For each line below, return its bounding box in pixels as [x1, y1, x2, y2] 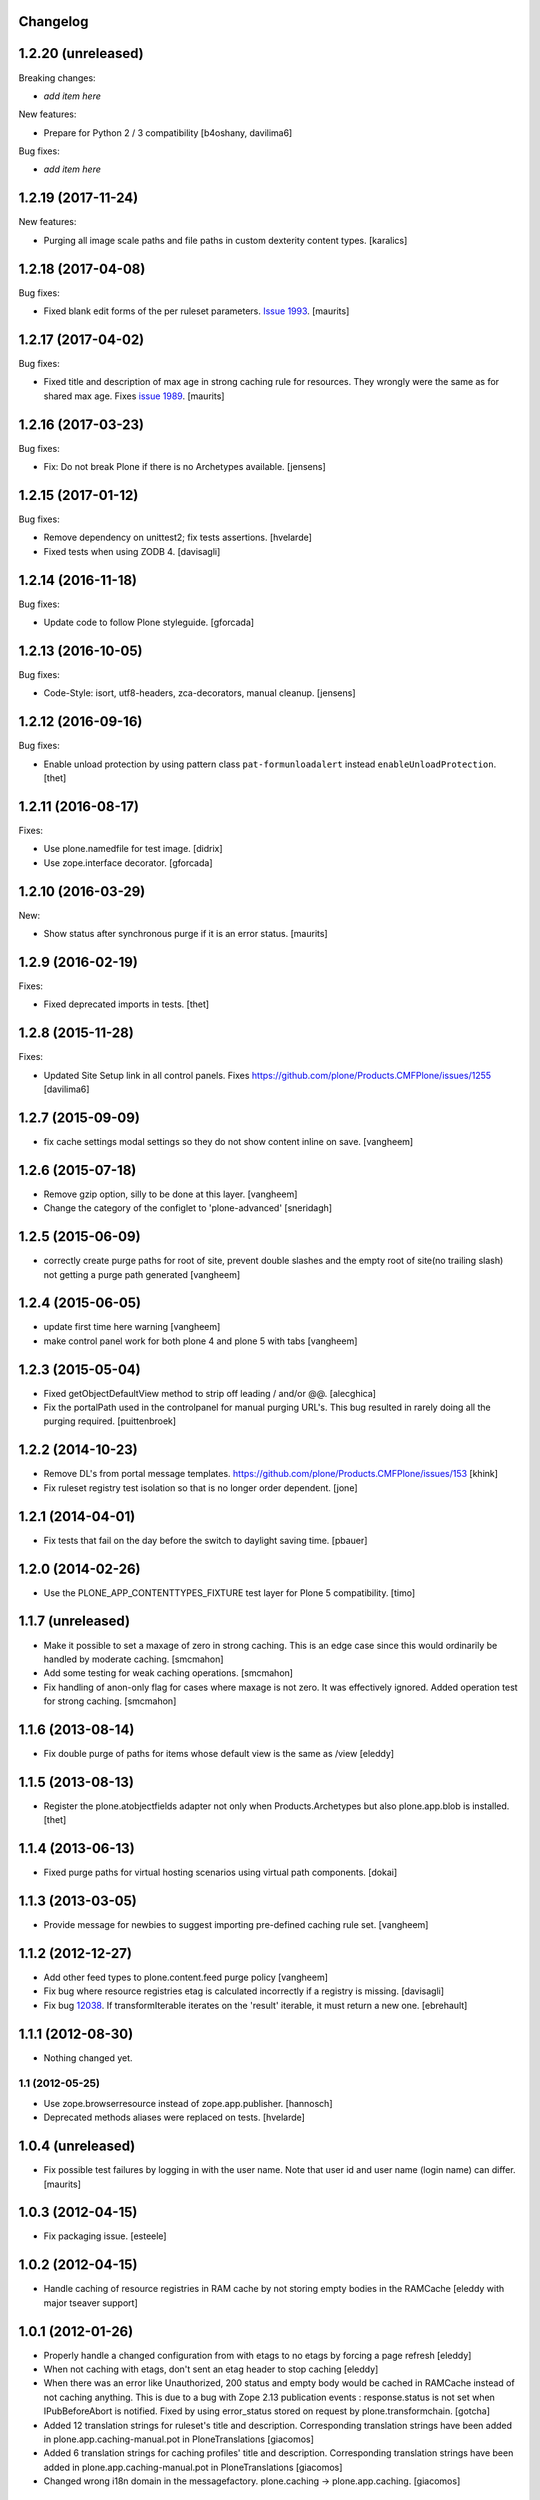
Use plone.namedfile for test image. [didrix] [43, 843, 224, 855]
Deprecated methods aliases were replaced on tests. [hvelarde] [43, 2111, 305, 2124]
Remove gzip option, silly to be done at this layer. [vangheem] [43, 1188, 298, 1200]
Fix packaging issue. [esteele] [43, 2230, 167, 2242]
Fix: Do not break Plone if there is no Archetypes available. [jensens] [43, 461, 326, 473]
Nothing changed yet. [43, 2051, 134, 2064]
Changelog [18, 13, 89, 30]
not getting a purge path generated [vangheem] [43, 1268, 241, 1280]
